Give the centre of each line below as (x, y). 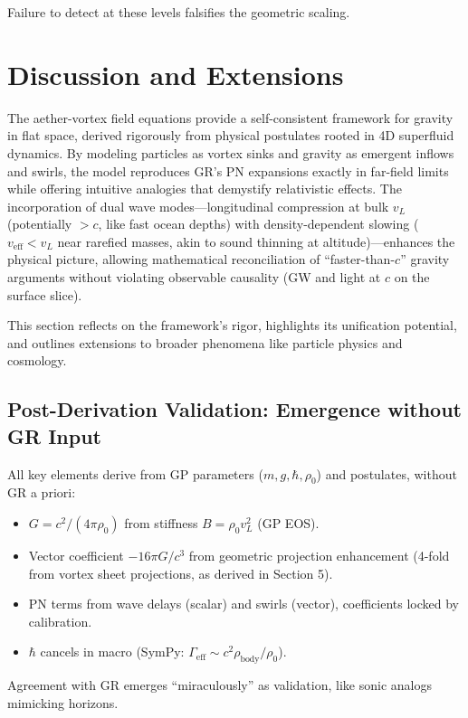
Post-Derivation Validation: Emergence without (234, 409)
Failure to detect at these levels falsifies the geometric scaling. (179, 12)
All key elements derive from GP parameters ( (135, 473)
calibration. (60, 621)
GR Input (54, 435)
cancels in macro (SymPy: (112, 652)
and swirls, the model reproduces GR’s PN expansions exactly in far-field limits (228, 170)
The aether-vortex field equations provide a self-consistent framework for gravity (230, 117)
